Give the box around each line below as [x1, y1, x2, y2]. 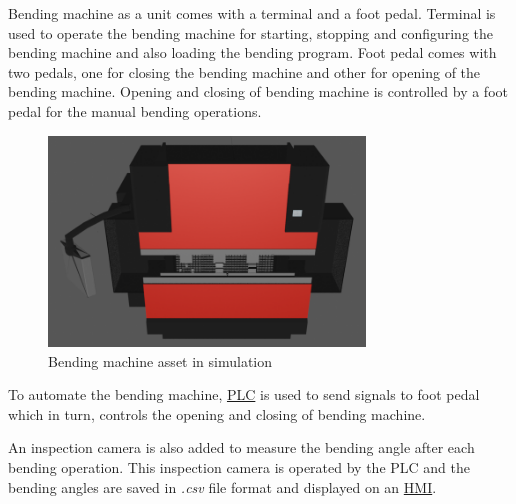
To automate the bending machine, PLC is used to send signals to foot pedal [8, 384, 480, 405]
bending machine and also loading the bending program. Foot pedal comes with [8, 42, 497, 63]
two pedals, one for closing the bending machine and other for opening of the [8, 61, 481, 82]
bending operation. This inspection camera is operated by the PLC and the [8, 456, 470, 477]
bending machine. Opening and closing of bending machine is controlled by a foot [8, 81, 508, 102]
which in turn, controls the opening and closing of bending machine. [8, 403, 426, 424]
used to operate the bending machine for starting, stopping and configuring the [8, 22, 494, 43]
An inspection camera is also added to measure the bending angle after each [8, 437, 475, 458]
